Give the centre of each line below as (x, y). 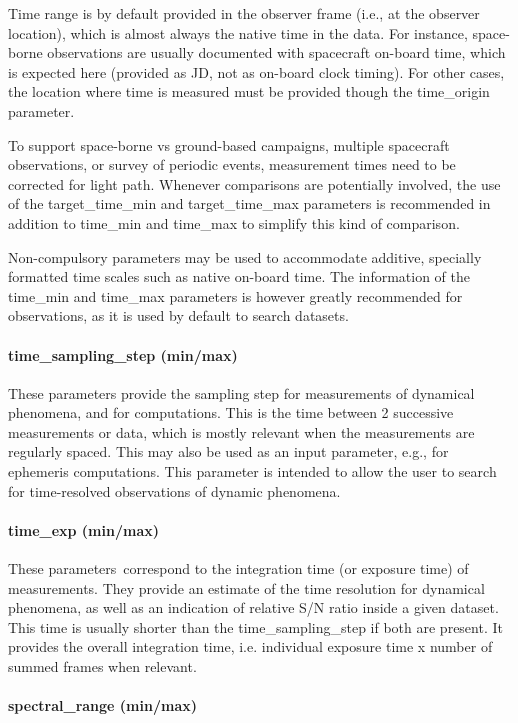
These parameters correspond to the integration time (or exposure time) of (238, 568)
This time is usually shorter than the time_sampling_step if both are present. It (255, 626)
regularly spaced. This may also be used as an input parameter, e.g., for (228, 451)
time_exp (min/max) (83, 529)
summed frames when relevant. (102, 666)
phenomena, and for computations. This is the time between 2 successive (231, 412)
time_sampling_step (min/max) (123, 354)
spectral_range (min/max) (102, 705)
